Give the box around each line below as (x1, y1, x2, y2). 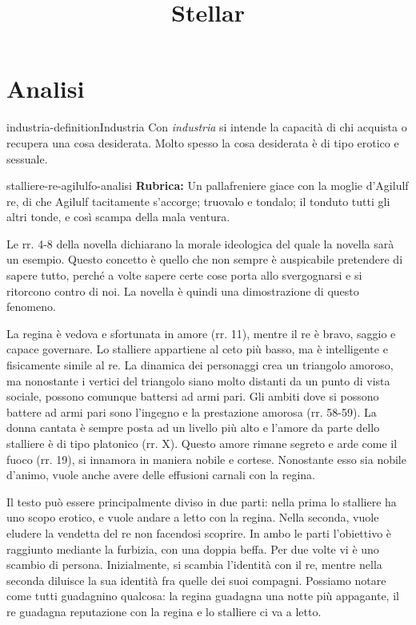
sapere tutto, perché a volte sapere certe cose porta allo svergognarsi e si (6, 267, 362, 284)
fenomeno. (6, 298, 56, 315)
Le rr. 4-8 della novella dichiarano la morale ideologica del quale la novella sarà (6, 235, 394, 252)
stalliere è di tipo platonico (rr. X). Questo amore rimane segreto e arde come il (6, 435, 398, 451)
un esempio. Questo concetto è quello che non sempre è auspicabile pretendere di (6, 251, 403, 268)
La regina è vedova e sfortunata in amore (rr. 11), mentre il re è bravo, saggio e (6, 325, 396, 341)
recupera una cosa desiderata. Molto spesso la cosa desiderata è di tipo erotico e (6, 134, 399, 151)
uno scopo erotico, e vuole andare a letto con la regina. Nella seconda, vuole (6, 509, 379, 526)
